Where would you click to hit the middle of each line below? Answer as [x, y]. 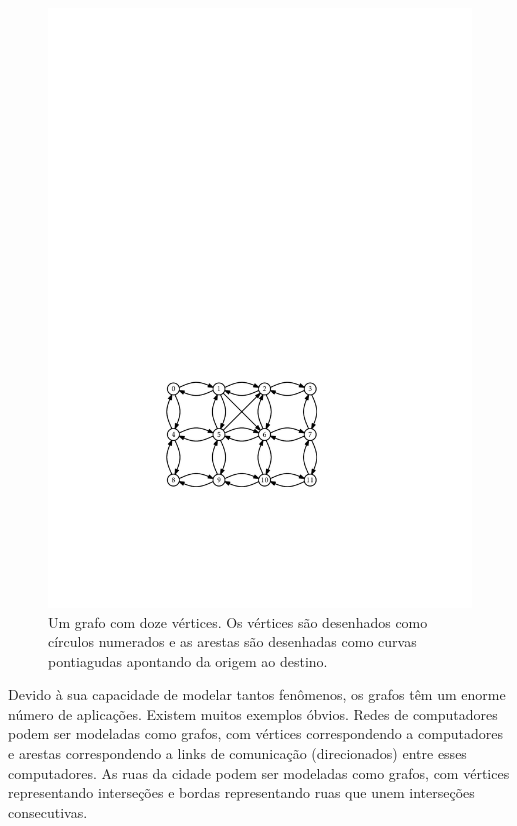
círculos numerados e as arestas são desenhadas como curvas [232, 641]
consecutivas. [48, 811]
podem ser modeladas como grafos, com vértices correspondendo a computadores [255, 733]
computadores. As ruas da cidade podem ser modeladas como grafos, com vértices [259, 772]
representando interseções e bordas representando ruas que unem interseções [241, 792]
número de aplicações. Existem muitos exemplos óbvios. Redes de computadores [253, 713]
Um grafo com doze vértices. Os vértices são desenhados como [238, 621]
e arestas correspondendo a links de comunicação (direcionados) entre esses [237, 753]
